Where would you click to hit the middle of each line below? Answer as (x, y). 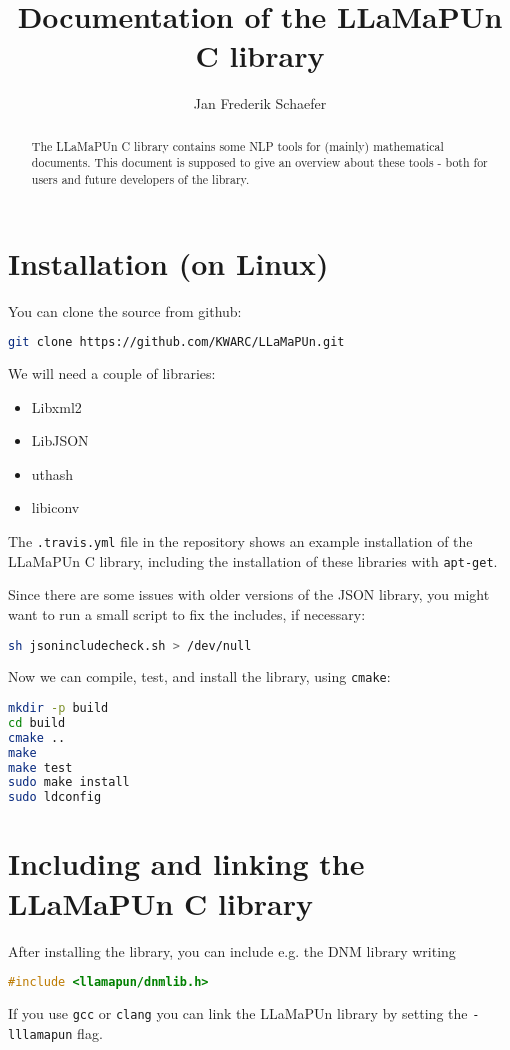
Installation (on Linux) (168, 262)
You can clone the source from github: (125, 310)
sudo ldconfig (55, 797)
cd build (37, 722)
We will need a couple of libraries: (112, 373)
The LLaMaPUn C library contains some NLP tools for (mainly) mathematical (237, 145)
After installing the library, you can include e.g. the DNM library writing (232, 950)
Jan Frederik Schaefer (260, 103)
